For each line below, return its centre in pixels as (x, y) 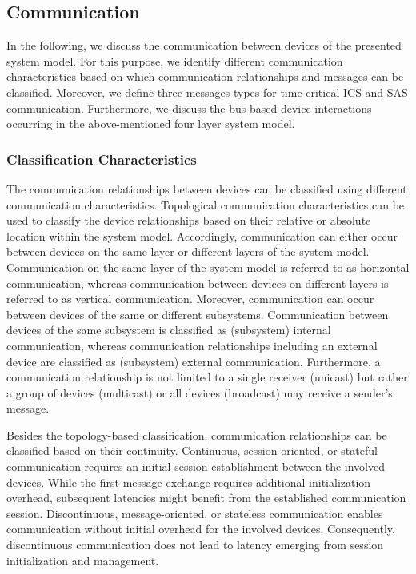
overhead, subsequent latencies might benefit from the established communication (206, 498)
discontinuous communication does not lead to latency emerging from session (195, 545)
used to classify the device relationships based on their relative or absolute (189, 220)
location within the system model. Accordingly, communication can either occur (202, 235)
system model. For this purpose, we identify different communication (175, 60)
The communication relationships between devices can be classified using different (207, 188)
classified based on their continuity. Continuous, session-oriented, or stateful (192, 450)
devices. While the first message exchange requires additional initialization (189, 482)
